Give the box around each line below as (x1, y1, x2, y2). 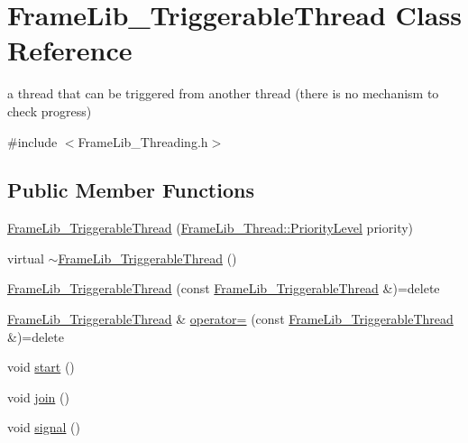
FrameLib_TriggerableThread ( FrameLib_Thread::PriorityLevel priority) (7, 218, 414, 237)
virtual (7, 248, 44, 267)
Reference (7, 32, 133, 69)
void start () (7, 357, 75, 376)
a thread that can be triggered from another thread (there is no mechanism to (7, 84, 439, 103)
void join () (7, 387, 69, 406)
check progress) (7, 101, 92, 120)
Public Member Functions (7, 176, 254, 204)
